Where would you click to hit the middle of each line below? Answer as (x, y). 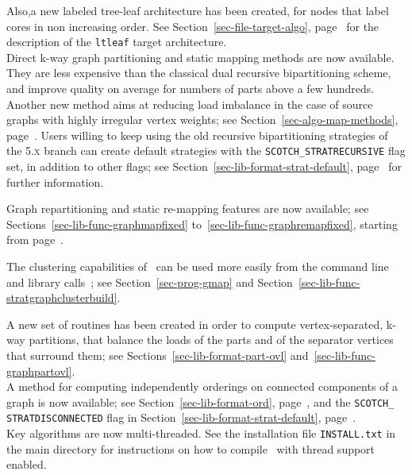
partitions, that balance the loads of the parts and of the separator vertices (211, 340)
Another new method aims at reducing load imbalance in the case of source (190, 104)
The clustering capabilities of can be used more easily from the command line (198, 266)
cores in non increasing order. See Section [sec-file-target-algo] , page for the (193, 26)
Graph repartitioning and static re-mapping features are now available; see (188, 209)
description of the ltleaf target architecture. (117, 42)
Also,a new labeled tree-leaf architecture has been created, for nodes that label (198, 10)
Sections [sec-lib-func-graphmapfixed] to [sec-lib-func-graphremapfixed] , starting (202, 224)
